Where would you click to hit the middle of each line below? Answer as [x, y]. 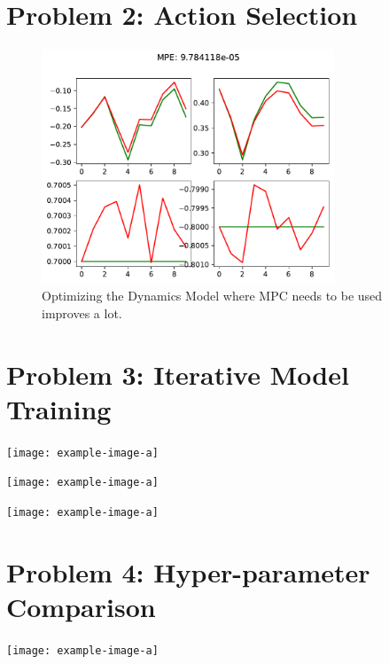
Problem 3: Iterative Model [178, 374]
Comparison [81, 607]
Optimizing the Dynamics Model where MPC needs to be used [212, 296]
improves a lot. [82, 312]
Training [59, 408]
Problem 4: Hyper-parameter [188, 571]
